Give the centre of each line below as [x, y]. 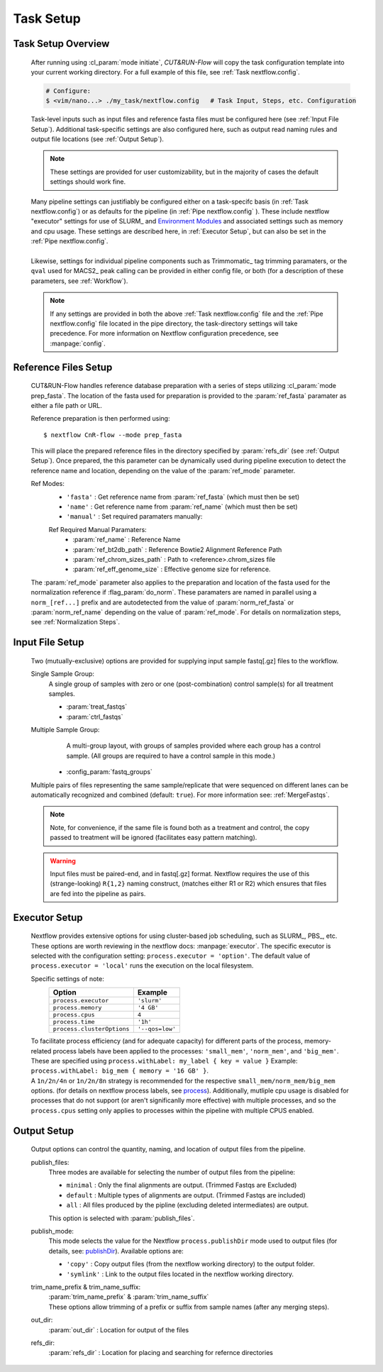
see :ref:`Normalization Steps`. [76, 622]
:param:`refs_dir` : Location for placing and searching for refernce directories [161, 1353]
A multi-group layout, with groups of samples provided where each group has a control [193, 746]
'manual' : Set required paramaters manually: [134, 516]
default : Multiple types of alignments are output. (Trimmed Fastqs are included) [186, 1195]
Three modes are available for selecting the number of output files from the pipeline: [172, 1172]
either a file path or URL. [66, 405]
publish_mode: [52, 1232]
